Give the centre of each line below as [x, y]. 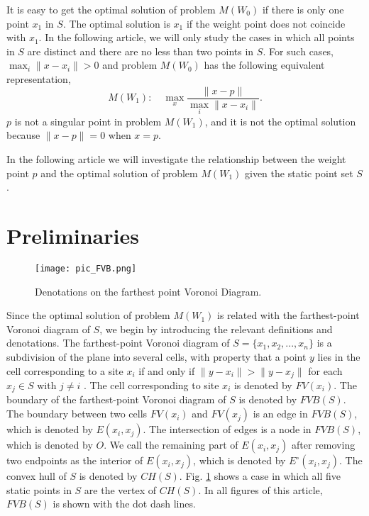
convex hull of [37, 476]
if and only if [167, 370]
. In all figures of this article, [260, 489]
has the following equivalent [264, 65]
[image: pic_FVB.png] [86, 268]
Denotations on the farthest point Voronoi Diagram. [148, 291]
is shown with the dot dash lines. [124, 504]
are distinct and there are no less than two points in [141, 51]
